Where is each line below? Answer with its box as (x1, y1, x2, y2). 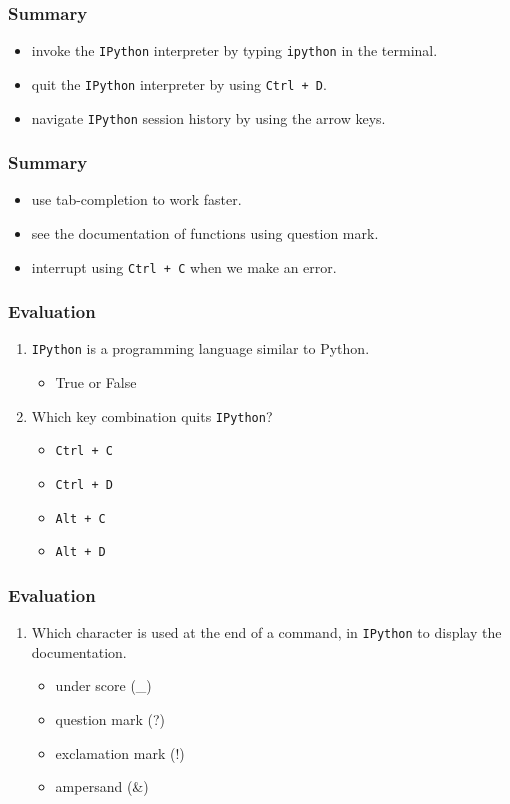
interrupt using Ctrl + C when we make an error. (31, 256, 337, 277)
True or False (55, 372, 137, 393)
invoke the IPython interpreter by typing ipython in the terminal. (31, 40, 438, 61)
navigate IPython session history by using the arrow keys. (31, 107, 386, 128)
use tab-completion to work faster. (31, 189, 242, 210)
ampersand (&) (55, 776, 149, 797)
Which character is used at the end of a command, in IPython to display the (31, 622, 502, 643)
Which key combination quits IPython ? (31, 405, 273, 426)
